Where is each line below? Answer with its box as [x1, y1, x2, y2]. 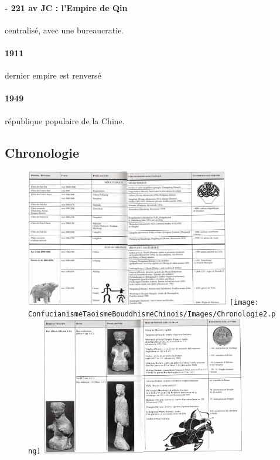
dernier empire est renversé [5, 69, 101, 81]
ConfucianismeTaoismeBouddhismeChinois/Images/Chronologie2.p [28, 309, 276, 318]
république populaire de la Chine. [5, 114, 125, 127]
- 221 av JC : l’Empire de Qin [5, 1, 128, 13]
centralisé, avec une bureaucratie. [5, 23, 124, 36]
